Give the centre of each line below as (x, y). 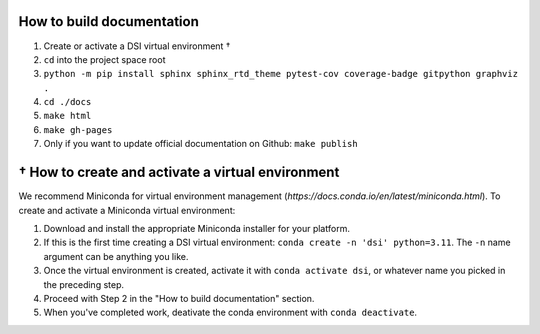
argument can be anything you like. (116, 256)
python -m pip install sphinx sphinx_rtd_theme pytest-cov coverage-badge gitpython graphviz (281, 74)
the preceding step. (84, 284)
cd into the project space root (104, 59)
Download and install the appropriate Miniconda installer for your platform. (196, 228)
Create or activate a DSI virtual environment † (137, 46)
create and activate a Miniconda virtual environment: (127, 210)
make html (67, 116)
